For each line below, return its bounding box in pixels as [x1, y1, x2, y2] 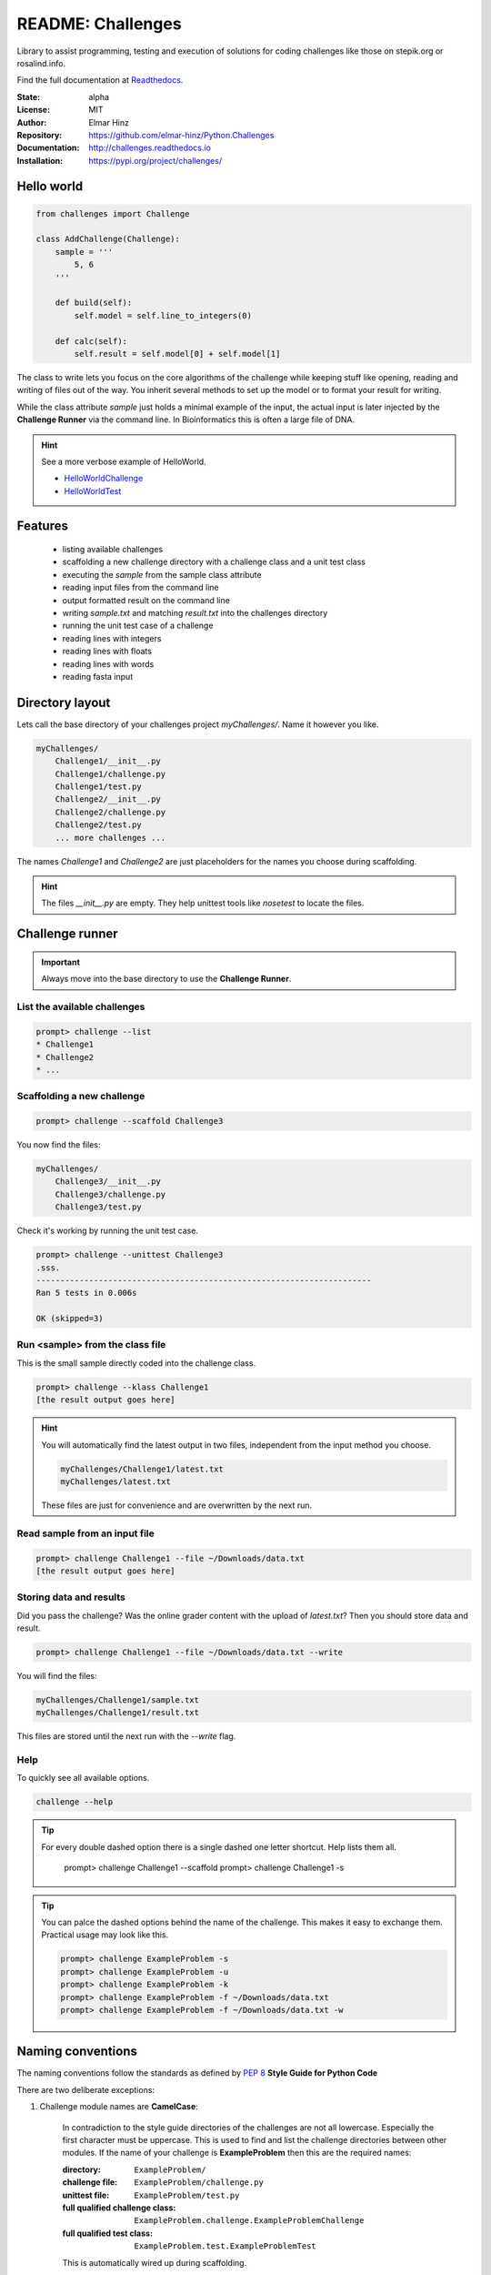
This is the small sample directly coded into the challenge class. [16, 1357, 256, 1369]
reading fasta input [62, 672, 134, 682]
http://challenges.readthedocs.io [88, 142, 211, 154]
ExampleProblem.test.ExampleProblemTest [134, 2241, 317, 2251]
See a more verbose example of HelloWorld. [41, 456, 206, 467]
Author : [16, 116, 47, 127]
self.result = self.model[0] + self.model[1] [74, 349, 281, 359]
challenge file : [62, 2177, 118, 2188]
